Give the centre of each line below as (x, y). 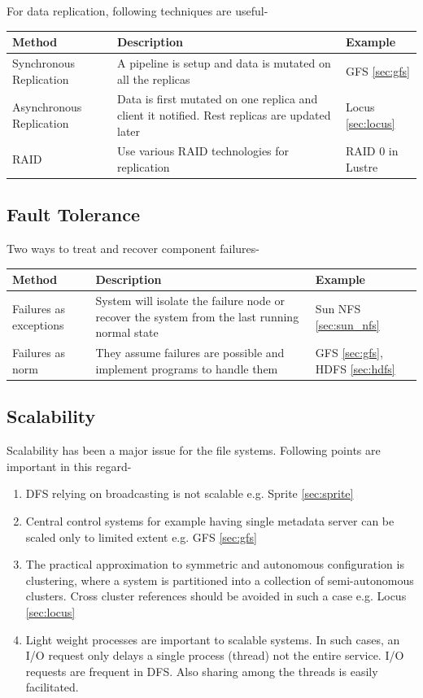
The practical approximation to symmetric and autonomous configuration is (215, 564)
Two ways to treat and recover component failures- (133, 249)
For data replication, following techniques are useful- (137, 11)
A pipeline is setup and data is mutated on (224, 62)
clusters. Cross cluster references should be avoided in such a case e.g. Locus (216, 596)
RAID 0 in (372, 151)
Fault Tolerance (74, 214)
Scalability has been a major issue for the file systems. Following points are (194, 450)
